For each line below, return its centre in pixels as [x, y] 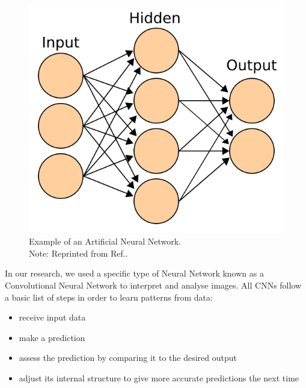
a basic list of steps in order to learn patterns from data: [109, 297]
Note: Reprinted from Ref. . [78, 253]
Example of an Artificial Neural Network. [105, 241]
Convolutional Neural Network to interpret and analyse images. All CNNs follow [153, 285]
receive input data [52, 317]
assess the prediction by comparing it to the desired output [128, 358]
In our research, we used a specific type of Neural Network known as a [134, 273]
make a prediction [52, 337]
